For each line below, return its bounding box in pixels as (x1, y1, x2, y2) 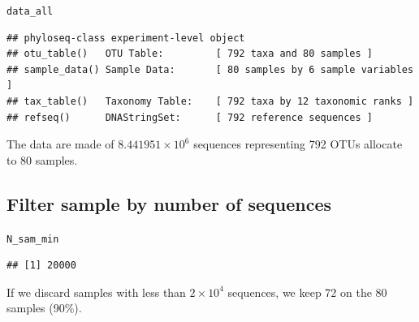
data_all (6, 6, 54, 17)
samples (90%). (6, 299, 82, 316)
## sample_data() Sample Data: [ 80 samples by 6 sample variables (6, 63, 414, 75)
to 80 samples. (6, 151, 78, 168)
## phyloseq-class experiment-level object (6, 32, 245, 44)
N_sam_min (6, 233, 59, 245)
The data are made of (6, 135, 114, 152)
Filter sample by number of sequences (6, 191, 332, 216)
